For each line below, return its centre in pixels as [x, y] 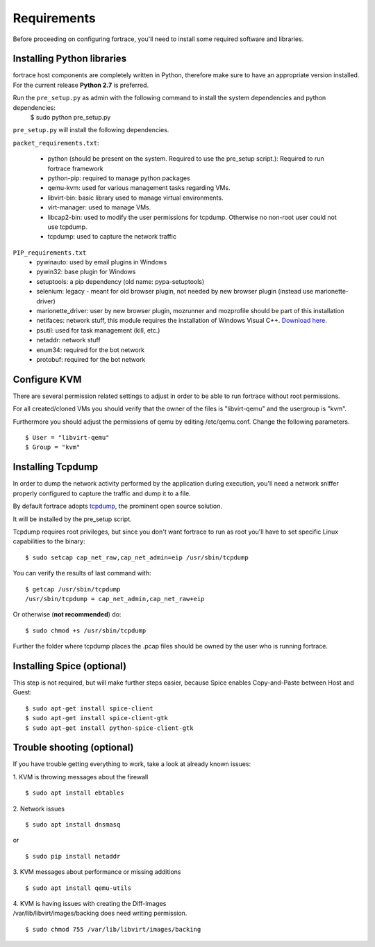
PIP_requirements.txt [50, 253]
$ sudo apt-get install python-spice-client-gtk [109, 728]
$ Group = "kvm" [53, 447]
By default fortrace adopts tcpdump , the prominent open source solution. [117, 506]
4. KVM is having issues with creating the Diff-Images [90, 903]
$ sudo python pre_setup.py [70, 118]
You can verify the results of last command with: [82, 573]
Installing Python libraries [70, 59]
